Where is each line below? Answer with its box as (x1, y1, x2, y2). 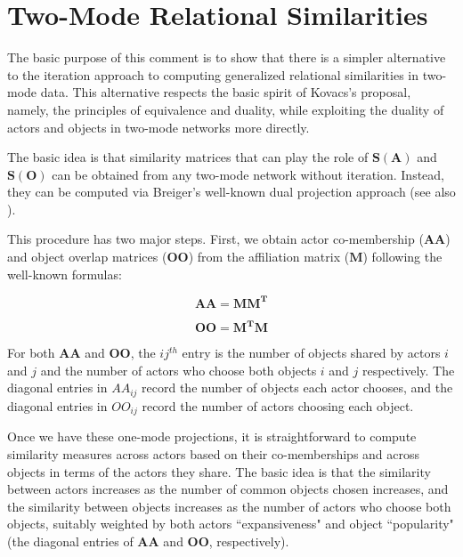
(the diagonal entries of (7, 531, 134, 550)
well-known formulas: (7, 264, 122, 283)
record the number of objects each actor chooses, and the (142, 378, 453, 397)
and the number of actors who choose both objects (40, 360, 317, 379)
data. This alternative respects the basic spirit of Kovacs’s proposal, (40, 83, 411, 101)
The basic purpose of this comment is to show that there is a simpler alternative (7, 48, 446, 67)
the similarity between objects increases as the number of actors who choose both (7, 496, 451, 515)
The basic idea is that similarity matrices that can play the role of (7, 148, 369, 166)
